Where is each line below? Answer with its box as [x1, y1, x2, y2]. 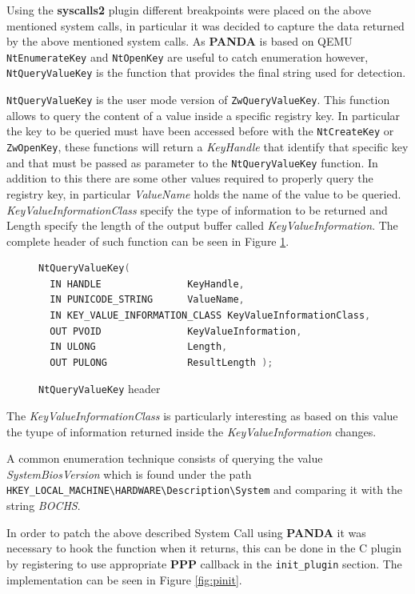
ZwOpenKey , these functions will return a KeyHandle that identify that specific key [6, 138, 409, 155]
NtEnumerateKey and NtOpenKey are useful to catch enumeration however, [6, 48, 369, 65]
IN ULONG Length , [50, 341, 228, 353]
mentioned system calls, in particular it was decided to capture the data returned [6, 17, 405, 34]
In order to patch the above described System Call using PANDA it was [6, 524, 366, 540]
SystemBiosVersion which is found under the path [6, 465, 252, 482]
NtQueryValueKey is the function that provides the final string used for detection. [6, 64, 406, 81]
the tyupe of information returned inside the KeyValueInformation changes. [6, 423, 377, 439]
